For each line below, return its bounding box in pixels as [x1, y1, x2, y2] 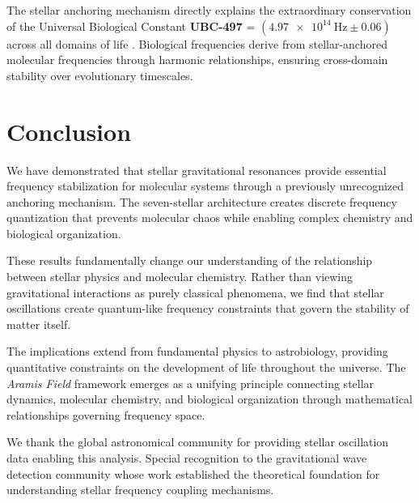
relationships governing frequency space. [6, 406, 205, 423]
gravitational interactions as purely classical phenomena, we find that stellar [6, 283, 384, 301]
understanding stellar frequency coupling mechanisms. [6, 481, 274, 498]
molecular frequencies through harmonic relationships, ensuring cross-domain [6, 51, 388, 68]
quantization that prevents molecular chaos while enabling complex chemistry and [6, 209, 413, 226]
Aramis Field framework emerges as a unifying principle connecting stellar [6, 374, 375, 391]
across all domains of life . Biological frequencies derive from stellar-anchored [6, 35, 387, 52]
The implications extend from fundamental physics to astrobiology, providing [6, 343, 388, 360]
